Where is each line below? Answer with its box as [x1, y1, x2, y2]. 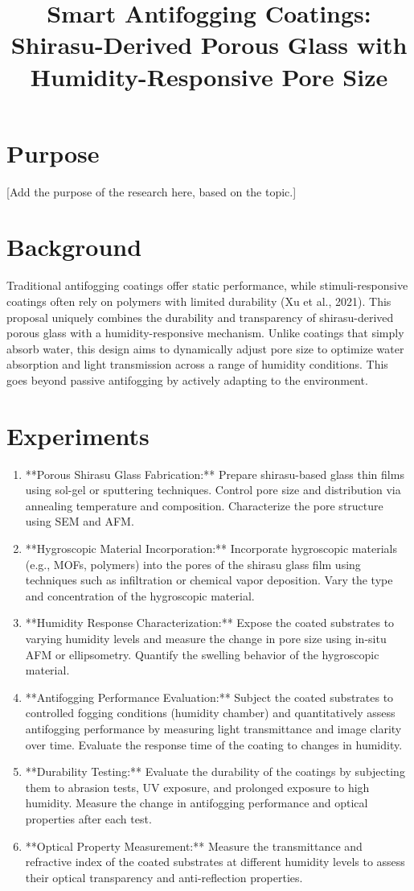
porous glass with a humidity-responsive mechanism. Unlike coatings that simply [6, 324, 404, 341]
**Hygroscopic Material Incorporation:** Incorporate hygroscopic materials [25, 540, 397, 557]
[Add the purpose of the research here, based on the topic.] [6, 183, 297, 200]
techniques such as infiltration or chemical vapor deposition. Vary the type [25, 571, 393, 588]
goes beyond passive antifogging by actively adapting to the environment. [6, 371, 368, 388]
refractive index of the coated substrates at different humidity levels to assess [25, 853, 405, 870]
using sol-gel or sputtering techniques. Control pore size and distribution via [25, 481, 401, 498]
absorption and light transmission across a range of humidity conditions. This [6, 356, 388, 373]
